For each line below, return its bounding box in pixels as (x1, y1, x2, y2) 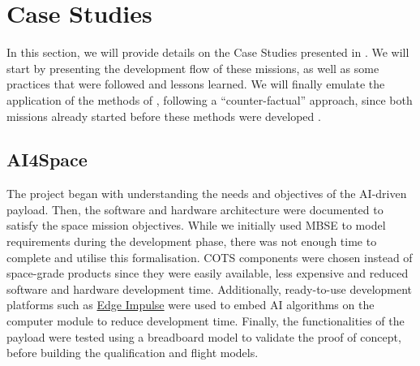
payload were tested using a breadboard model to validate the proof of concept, (6, 328, 401, 345)
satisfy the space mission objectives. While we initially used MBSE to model (6, 217, 386, 234)
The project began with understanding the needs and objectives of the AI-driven (6, 185, 407, 202)
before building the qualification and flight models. (6, 344, 259, 361)
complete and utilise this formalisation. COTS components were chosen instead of (6, 248, 413, 265)
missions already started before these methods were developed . (6, 107, 321, 124)
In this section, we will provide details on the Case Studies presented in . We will (6, 44, 409, 61)
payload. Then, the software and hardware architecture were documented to (6, 200, 384, 217)
